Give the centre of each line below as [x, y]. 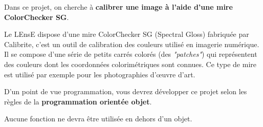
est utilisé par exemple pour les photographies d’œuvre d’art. [100, 74]
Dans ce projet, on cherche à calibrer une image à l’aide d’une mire [118, 7]
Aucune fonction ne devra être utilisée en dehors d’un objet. [98, 119]
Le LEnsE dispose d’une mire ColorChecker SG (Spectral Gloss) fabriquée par [127, 34]
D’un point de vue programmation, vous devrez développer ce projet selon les [126, 91]
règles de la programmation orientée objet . [78, 101]
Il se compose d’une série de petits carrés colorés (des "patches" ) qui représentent [131, 54]
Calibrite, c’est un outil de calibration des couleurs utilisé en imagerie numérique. [132, 44]
